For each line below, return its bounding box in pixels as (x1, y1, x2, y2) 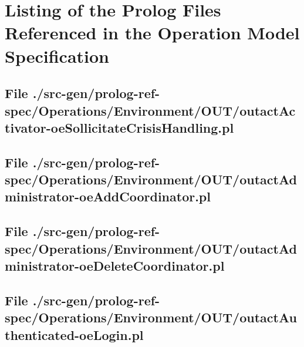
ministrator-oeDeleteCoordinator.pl (5, 257, 225, 275)
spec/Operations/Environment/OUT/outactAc (5, 101, 296, 119)
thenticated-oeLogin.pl (5, 325, 144, 343)
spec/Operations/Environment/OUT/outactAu (5, 308, 297, 326)
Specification (5, 43, 109, 68)
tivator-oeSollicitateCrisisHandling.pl (5, 118, 234, 136)
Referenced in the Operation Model (5, 21, 300, 45)
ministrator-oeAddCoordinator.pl (5, 187, 211, 205)
